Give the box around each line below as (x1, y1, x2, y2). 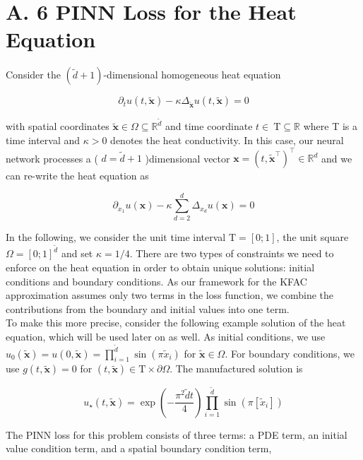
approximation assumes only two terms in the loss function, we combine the (6, 288, 334, 302)
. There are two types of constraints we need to (129, 246, 334, 261)
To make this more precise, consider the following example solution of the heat (6, 315, 346, 330)
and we (321, 151, 352, 165)
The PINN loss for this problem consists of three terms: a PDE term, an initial (6, 427, 347, 442)
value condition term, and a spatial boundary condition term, (6, 441, 272, 456)
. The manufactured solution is (169, 361, 303, 376)
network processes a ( (6, 151, 98, 165)
